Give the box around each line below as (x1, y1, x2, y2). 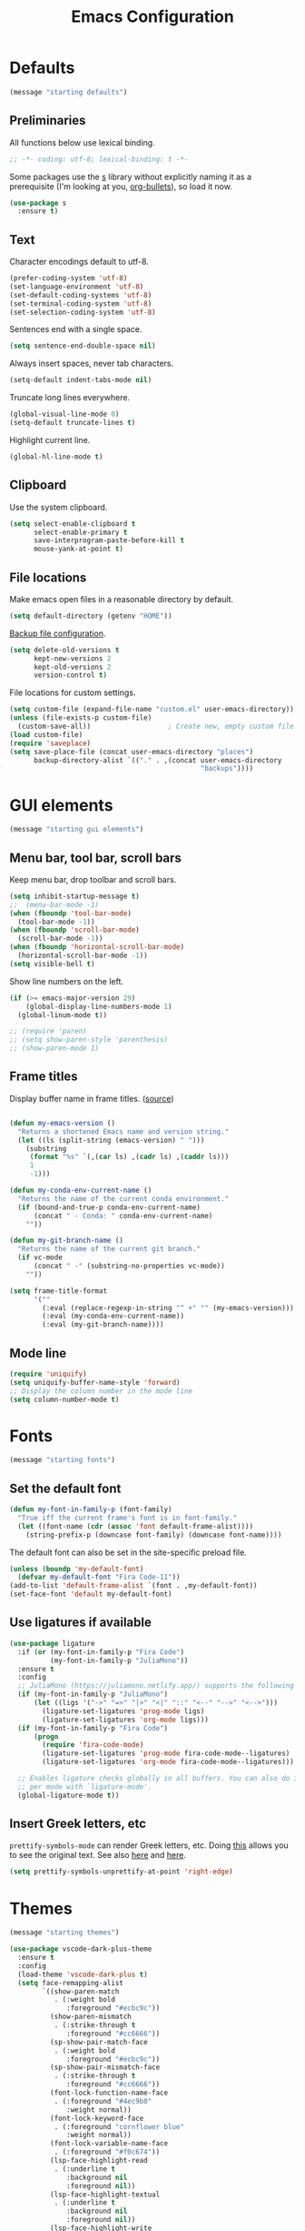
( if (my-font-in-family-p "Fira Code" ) (17, 1723, 169, 1732)
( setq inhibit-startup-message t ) (9, 892, 141, 901)
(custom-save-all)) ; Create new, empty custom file (17, 722, 295, 732)
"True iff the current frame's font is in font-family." (17, 1513, 238, 1522)
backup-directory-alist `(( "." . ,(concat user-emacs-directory (33, 755, 282, 765)
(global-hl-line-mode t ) (9, 452, 103, 461)
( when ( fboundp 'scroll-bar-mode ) (9, 925, 141, 934)
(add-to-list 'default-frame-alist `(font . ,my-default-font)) (9, 1581, 258, 1590)
